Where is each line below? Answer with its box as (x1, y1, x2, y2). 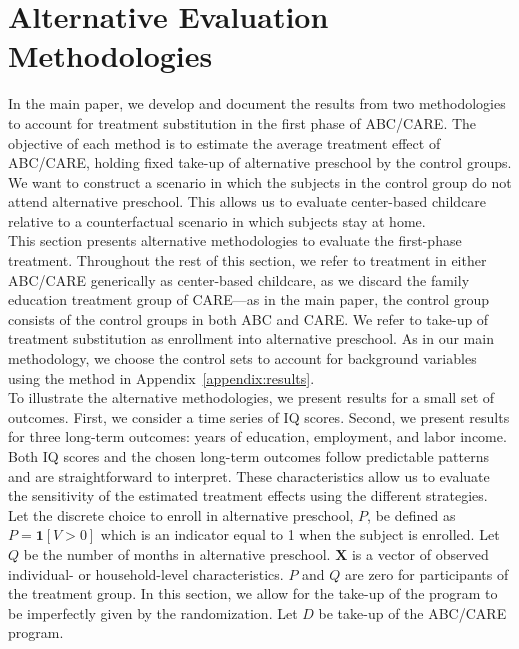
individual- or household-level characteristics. (8, 563, 284, 584)
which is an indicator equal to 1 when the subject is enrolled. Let (100, 524, 500, 545)
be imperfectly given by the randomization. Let (8, 602, 298, 623)
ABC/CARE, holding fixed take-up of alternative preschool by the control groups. (8, 152, 512, 173)
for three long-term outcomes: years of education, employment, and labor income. (8, 426, 507, 447)
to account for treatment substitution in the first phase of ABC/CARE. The (8, 112, 477, 133)
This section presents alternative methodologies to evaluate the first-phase (8, 230, 462, 251)
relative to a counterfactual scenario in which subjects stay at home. (8, 210, 426, 231)
